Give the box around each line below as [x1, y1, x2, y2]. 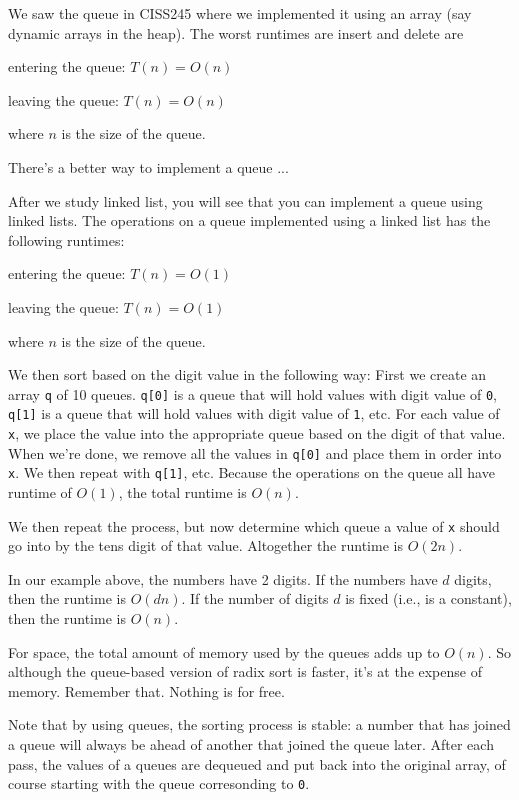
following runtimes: [8, 229, 125, 250]
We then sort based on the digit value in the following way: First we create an [8, 364, 487, 385]
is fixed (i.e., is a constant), [345, 588, 512, 609]
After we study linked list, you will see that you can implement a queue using [8, 190, 483, 211]
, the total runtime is [118, 482, 247, 502]
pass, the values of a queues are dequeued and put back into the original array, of [8, 753, 506, 774]
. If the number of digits [181, 588, 329, 609]
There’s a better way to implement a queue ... [8, 156, 289, 177]
